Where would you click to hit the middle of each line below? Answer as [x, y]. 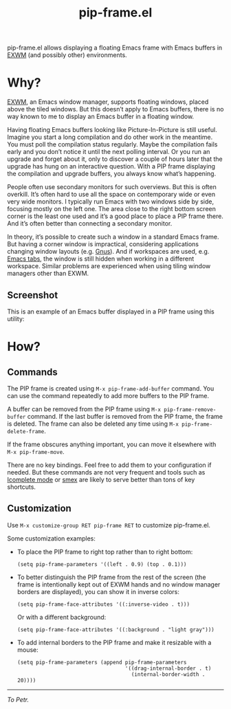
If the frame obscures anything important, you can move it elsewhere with [112, 444]
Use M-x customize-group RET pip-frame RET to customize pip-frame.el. [109, 525]
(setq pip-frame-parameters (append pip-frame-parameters [102, 662]
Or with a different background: [62, 617]
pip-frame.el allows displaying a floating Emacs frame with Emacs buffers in [115, 48]
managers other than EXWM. [48, 274]
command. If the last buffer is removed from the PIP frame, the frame [125, 416]
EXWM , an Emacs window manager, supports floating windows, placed [108, 102]
